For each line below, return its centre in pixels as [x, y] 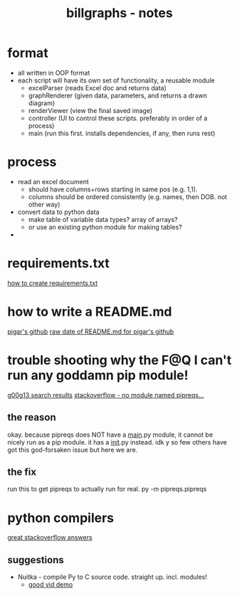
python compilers [61, 518]
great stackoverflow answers [50, 538]
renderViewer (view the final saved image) [90, 110]
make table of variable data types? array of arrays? [103, 219]
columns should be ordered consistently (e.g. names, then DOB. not [128, 196]
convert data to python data [58, 212]
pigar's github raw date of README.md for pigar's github [91, 331]
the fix [22, 472]
